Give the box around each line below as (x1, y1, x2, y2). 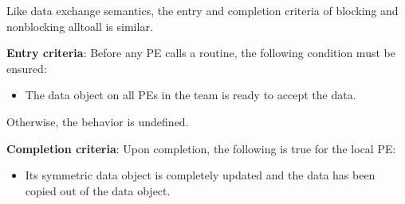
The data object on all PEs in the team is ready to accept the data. (25, 87, 356, 103)
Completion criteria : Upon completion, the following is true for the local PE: (6, 140, 396, 156)
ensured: (6, 60, 47, 76)
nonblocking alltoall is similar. (6, 17, 153, 34)
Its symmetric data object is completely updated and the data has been (25, 167, 376, 183)
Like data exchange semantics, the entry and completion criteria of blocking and (6, 2, 399, 18)
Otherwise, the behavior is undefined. (6, 113, 189, 129)
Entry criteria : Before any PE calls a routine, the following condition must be (6, 44, 395, 61)
